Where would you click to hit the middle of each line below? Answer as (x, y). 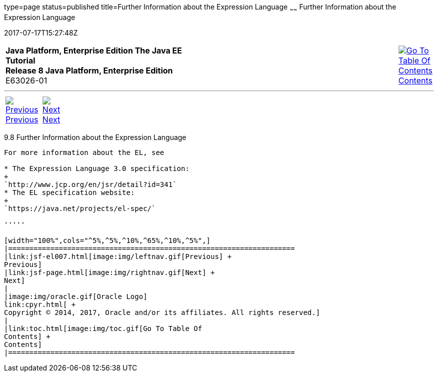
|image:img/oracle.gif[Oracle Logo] (76, 296)
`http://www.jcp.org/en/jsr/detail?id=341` (90, 184)
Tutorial (20, 60)
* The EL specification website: (69, 192)
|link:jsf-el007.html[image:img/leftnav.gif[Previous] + (118, 256)
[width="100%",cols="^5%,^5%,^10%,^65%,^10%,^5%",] (107, 240)
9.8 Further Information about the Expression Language (95, 137)
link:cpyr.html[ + (40, 304)
